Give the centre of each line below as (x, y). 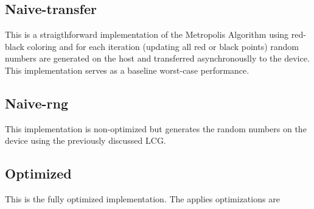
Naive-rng (37, 103)
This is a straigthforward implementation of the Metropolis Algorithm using (147, 34)
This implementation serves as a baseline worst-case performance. (127, 70)
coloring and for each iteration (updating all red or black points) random (163, 46)
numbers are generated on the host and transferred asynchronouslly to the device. (157, 58)
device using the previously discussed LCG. (85, 140)
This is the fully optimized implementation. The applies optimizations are (142, 199)
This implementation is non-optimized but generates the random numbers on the (156, 128)
